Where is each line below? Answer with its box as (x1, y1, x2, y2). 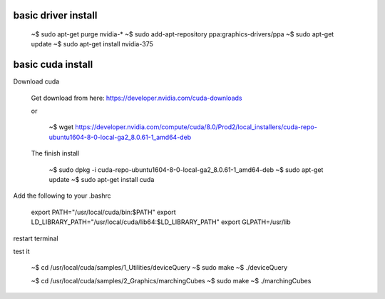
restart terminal (13, 234, 58, 243)
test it (13, 247, 30, 255)
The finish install (31, 149, 80, 158)
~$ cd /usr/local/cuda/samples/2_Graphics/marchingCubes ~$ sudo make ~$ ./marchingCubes (31, 276, 312, 285)
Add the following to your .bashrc (13, 191, 111, 200)
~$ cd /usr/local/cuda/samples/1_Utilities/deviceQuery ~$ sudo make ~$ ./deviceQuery (31, 263, 288, 272)
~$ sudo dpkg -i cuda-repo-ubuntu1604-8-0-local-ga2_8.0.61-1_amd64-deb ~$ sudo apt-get (48, 165, 324, 174)
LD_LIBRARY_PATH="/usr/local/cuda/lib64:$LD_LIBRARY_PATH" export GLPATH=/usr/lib (31, 218, 292, 226)
